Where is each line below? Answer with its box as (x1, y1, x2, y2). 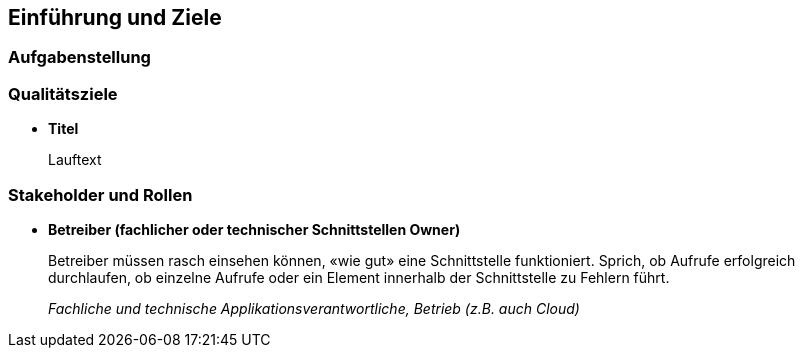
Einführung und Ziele (8, 5, 222, 30)
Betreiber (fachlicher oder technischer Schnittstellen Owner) (48, 220, 461, 238)
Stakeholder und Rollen (8, 184, 193, 205)
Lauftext (48, 151, 102, 169)
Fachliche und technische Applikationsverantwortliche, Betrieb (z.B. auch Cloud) (48, 299, 580, 317)
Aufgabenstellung (8, 47, 151, 68)
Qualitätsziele (8, 83, 118, 104)
